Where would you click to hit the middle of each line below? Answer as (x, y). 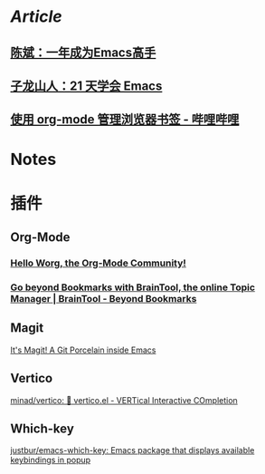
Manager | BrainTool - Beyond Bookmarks (104, 298)
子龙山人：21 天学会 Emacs (86, 86)
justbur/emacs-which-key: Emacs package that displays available (132, 450)
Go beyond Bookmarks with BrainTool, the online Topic (133, 287)
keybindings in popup (51, 460)
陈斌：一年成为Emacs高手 (83, 52)
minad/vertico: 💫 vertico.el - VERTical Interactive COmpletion (124, 400)
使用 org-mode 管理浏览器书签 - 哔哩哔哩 (125, 120)
